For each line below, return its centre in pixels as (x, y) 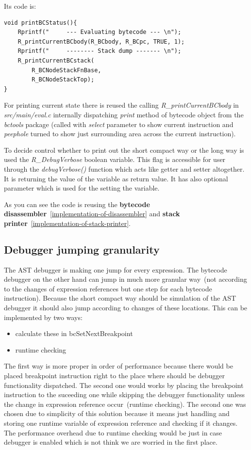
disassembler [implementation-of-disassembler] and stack (92, 214)
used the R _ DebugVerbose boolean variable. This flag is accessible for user (115, 159)
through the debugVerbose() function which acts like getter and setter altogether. (124, 169)
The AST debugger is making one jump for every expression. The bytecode (116, 269)
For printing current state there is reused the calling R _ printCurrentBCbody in (121, 105)
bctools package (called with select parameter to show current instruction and (119, 124)
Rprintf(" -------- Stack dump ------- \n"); (100, 51)
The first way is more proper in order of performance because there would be (118, 366)
